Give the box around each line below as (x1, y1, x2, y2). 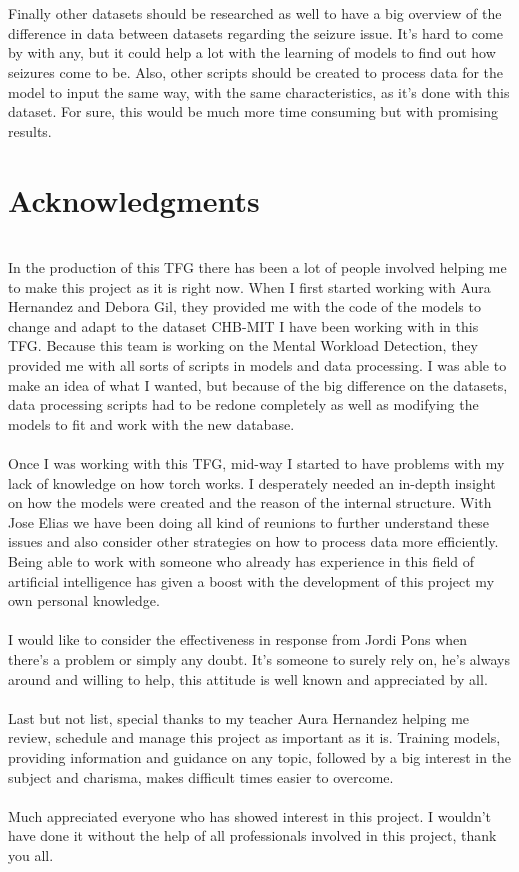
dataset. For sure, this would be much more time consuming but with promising (8, 101, 498, 122)
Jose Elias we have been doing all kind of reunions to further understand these (8, 511, 489, 532)
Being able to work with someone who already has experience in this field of (8, 550, 475, 571)
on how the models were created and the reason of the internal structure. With (8, 492, 492, 513)
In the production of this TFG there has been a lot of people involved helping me (8, 257, 507, 278)
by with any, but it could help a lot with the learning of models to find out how (8, 42, 496, 63)
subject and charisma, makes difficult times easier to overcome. (8, 766, 394, 787)
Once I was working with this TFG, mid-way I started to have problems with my (8, 453, 505, 473)
